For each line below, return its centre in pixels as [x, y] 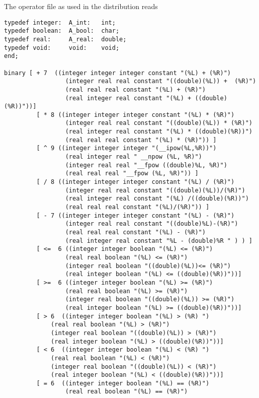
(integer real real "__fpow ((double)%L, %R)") [146, 165]
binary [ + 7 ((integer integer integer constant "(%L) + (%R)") [118, 73]
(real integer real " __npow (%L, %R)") [134, 157]
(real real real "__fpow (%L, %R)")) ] [132, 174]
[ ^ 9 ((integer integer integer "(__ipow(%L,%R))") [126, 148]
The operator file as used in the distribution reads [81, 6]
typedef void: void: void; [62, 48]
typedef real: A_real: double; [65, 39]
